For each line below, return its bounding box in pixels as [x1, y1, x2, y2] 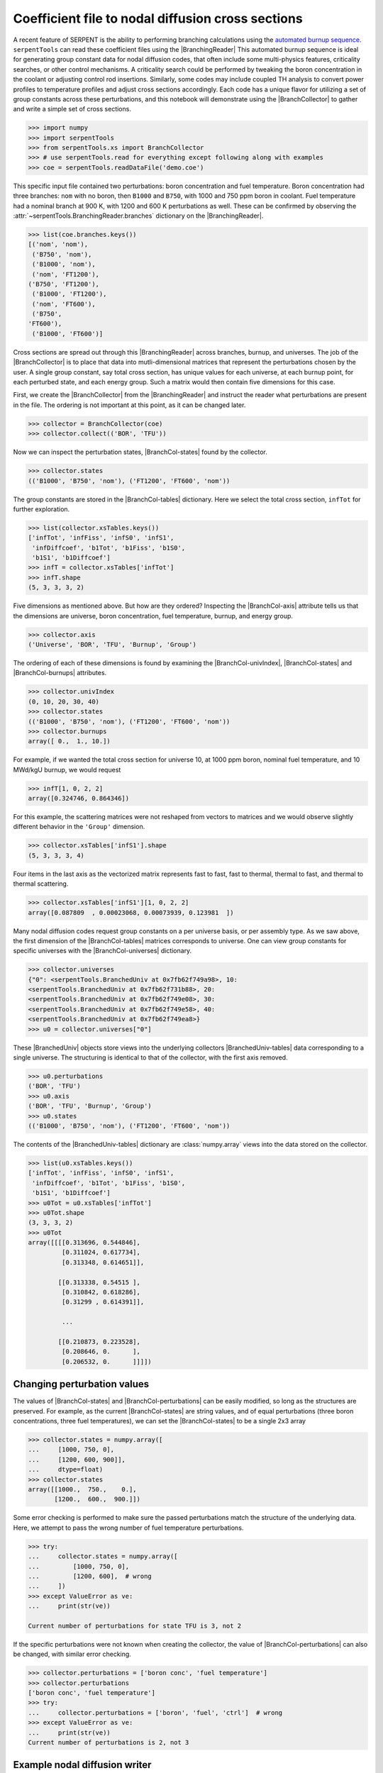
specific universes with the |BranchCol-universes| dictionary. [13, 947, 192, 955]
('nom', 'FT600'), [32, 300, 96, 308]
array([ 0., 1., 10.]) [28, 738, 111, 745]
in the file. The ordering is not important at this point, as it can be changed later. [13, 401, 246, 409]
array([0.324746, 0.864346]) [28, 794, 130, 803]
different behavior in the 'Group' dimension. [13, 823, 145, 831]
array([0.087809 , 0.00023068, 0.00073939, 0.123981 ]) [28, 908, 234, 916]
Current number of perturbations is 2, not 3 [28, 1738, 189, 1746]
